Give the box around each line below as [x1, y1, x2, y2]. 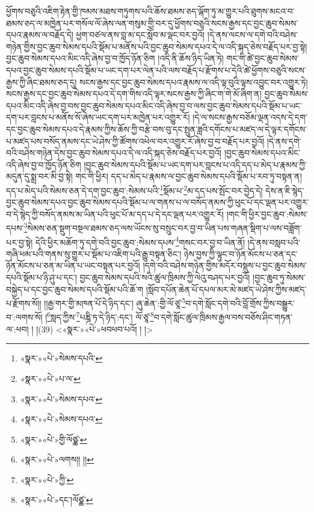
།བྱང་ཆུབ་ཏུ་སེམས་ [253, 271, 306, 284]
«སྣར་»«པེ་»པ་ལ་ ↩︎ [20, 372, 81, 384]
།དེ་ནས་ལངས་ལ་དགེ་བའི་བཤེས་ [207, 28, 298, 41]
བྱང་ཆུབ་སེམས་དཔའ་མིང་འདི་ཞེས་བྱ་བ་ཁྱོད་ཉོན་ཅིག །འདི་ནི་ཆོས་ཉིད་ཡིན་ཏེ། [6, 52, 224, 64]
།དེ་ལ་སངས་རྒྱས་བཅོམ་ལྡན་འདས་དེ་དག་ [192, 111, 307, 123]
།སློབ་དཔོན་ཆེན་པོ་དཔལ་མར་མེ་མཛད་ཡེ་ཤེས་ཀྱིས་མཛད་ [146, 283, 307, 295]
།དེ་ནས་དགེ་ [266, 134, 301, 147]
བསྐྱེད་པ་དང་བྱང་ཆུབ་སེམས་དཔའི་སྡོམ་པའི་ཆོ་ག [6, 283, 144, 295]
